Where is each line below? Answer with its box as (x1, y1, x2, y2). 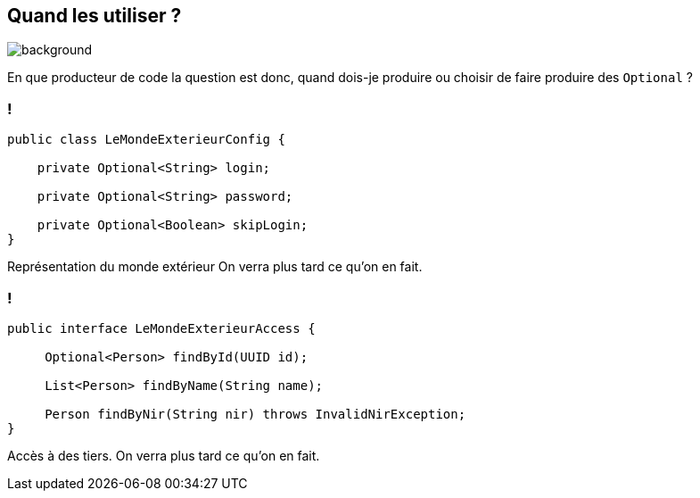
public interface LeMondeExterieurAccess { (7, 320, 316, 336)
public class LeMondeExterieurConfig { (7, 132, 285, 147)
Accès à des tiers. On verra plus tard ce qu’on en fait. (7, 447, 320, 463)
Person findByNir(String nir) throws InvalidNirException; (45, 406, 466, 421)
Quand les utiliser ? (7, 4, 182, 27)
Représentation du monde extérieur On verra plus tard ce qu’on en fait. (7, 259, 423, 275)
